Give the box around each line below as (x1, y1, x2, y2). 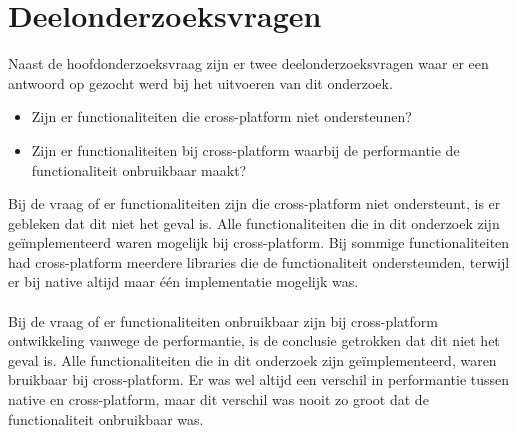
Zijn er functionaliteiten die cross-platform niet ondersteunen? (31, 106, 412, 127)
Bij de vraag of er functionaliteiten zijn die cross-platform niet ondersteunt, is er (8, 193, 501, 214)
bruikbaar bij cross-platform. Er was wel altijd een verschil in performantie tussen (8, 369, 510, 390)
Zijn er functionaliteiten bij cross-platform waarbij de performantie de (31, 139, 460, 160)
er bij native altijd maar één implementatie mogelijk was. (8, 271, 359, 292)
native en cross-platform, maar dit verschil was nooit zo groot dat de (8, 389, 429, 410)
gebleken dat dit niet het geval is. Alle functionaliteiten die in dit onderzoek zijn (8, 212, 500, 233)
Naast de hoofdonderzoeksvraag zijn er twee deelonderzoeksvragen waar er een (8, 53, 489, 74)
